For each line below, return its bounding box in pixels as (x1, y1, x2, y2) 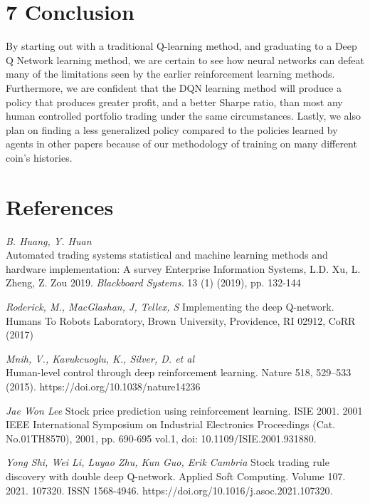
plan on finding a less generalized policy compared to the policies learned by (6, 122, 338, 137)
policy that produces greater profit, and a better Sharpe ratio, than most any (6, 94, 343, 109)
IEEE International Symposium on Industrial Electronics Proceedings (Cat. (6, 417, 336, 432)
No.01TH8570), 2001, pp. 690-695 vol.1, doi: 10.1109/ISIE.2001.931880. (6, 430, 317, 445)
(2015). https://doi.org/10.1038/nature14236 (6, 378, 201, 393)
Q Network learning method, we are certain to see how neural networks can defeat (6, 52, 364, 67)
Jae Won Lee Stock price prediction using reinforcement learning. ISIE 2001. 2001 (6, 403, 363, 418)
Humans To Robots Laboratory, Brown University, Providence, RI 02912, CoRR (6, 313, 356, 328)
